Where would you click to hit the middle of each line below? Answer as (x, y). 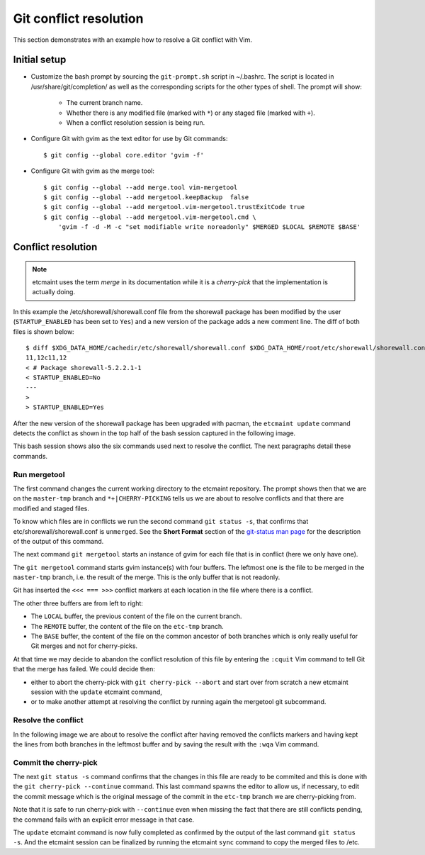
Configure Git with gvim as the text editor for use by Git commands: (129, 139)
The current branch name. (104, 103)
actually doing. (54, 292)
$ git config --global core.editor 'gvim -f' (124, 155)
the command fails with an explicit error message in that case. (104, 820)
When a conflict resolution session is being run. (136, 123)
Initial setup (40, 60)
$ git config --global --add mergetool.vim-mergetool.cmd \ (150, 217)
